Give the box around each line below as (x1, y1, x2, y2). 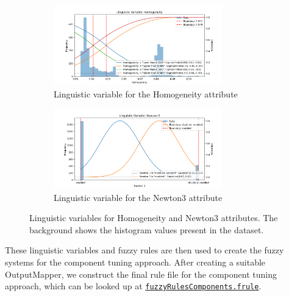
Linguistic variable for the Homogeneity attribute (54, 87, 238, 100)
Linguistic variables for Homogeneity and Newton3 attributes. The (29, 211, 278, 224)
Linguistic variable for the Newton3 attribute (54, 191, 223, 203)
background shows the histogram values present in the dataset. (29, 223, 264, 236)
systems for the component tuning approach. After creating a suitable (5, 256, 266, 269)
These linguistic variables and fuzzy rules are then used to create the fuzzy (5, 244, 284, 256)
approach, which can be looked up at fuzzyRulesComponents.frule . (5, 280, 262, 292)
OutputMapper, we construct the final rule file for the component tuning (5, 267, 277, 280)
